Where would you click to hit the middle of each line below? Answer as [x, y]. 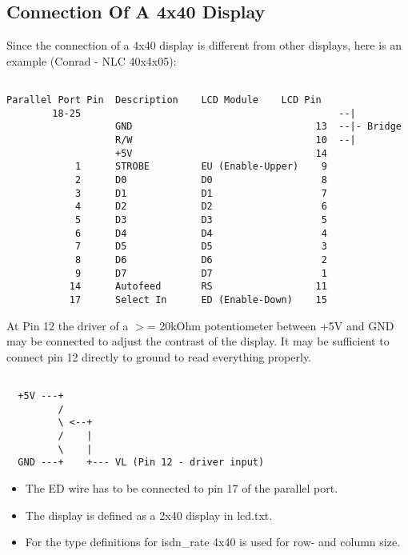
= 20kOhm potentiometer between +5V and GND [270, 325]
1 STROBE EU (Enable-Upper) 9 [201, 167]
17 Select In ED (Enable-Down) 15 [198, 299]
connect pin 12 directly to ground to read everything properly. [159, 356]
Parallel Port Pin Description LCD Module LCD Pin [164, 100]
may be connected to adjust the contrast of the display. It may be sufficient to [198, 341]
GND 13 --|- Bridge [258, 127]
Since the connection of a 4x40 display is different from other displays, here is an [204, 45]
